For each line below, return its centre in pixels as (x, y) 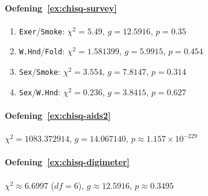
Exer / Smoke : (42, 30)
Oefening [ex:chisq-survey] (61, 8)
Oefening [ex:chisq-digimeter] (67, 162)
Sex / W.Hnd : (39, 91)
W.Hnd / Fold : (42, 51)
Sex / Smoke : (39, 71)
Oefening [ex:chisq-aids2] (58, 115)
